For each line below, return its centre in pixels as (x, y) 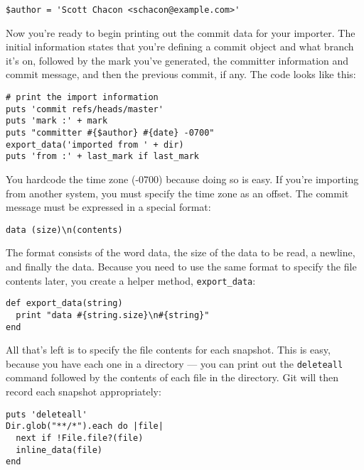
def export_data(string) (64, 304)
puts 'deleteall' (47, 414)
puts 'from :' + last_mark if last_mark (103, 157)
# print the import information (82, 98)
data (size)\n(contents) (64, 230)
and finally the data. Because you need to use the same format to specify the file (181, 266)
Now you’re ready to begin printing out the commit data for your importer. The (181, 32)
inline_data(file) (59, 450)
